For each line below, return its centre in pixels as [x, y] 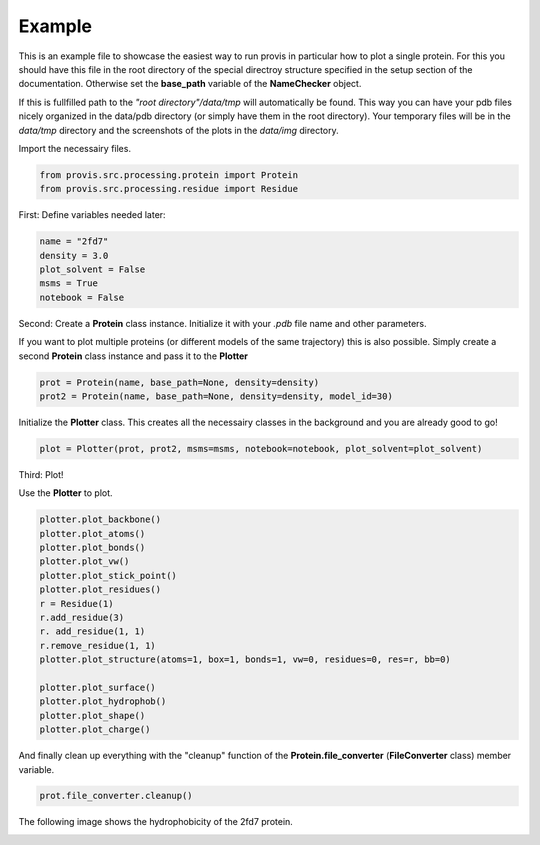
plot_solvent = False [92, 269]
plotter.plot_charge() [95, 729]
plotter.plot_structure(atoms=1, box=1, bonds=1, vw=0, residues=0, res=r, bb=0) [245, 659]
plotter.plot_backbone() [100, 519]
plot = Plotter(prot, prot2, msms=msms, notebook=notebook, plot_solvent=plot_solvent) [261, 448]
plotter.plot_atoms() [92, 533]
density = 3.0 [74, 255]
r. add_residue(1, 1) [92, 631]
